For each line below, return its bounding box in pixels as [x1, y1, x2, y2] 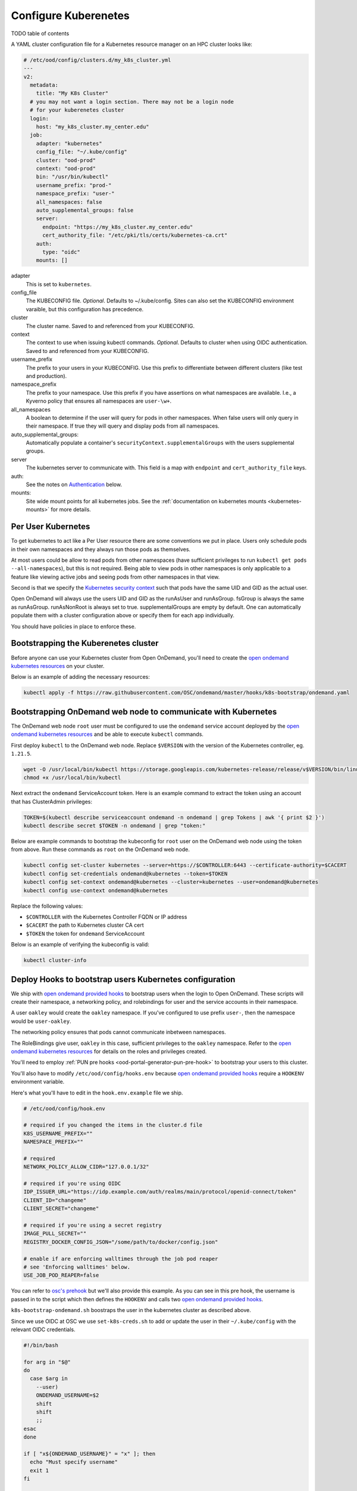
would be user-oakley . [11, 1017, 71, 1025]
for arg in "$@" [23, 1359, 71, 1365]
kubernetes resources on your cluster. [11, 662, 105, 669]
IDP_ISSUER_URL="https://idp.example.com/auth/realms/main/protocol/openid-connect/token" [23, 1189, 297, 1195]
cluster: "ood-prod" [36, 157, 96, 163]
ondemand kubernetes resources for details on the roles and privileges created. [11, 1048, 207, 1055]
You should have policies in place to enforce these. [11, 623, 136, 630]
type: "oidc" [42, 248, 80, 255]
